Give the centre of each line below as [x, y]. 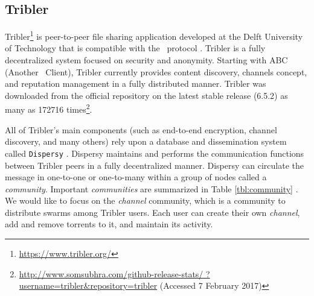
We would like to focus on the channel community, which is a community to [145, 200]
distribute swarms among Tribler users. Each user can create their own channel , [152, 212]
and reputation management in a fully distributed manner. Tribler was [136, 83]
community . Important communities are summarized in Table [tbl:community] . [152, 188]
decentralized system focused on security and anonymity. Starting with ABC [146, 60]
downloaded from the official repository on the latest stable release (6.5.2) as [146, 95]
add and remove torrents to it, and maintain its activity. [109, 224]
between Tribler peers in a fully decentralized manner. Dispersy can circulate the [154, 165]
